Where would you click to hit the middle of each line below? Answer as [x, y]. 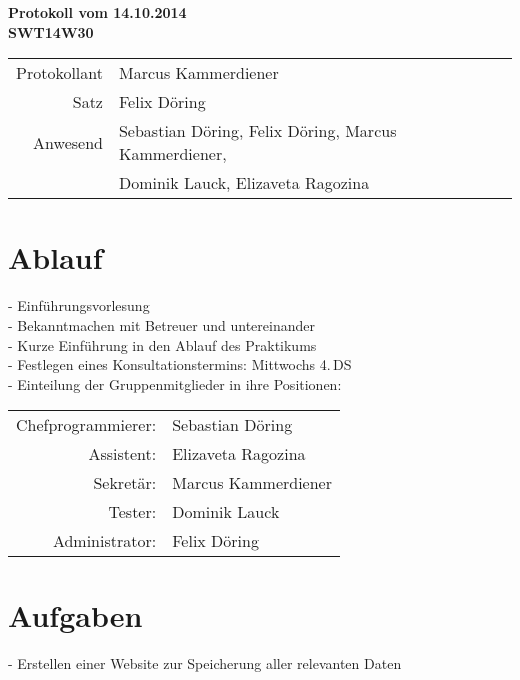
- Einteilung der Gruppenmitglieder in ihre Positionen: [175, 383]
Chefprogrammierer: [86, 425]
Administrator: [104, 541]
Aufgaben [75, 615]
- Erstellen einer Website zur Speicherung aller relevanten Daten [205, 663]
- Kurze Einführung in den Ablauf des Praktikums [162, 344]
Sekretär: [125, 483]
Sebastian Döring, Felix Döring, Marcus [257, 131]
